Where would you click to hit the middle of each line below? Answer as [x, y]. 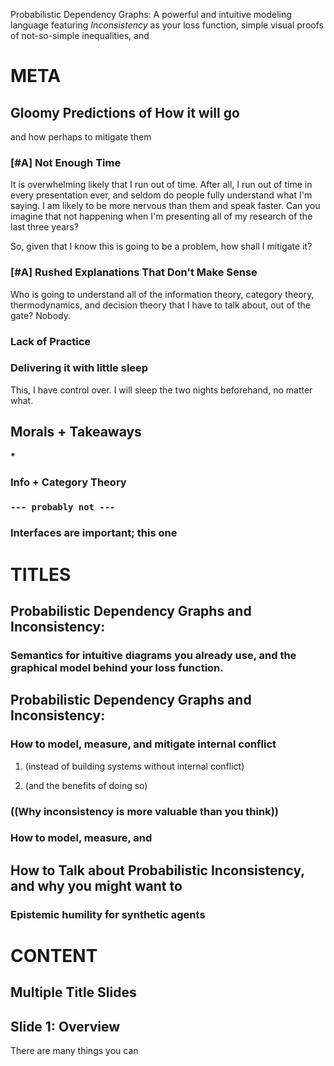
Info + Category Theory [68, 482]
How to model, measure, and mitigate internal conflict [143, 744]
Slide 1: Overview [65, 1026]
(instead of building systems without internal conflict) [134, 766]
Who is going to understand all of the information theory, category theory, [162, 294]
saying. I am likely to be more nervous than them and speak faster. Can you [165, 206]
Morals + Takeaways [76, 432]
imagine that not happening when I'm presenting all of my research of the [161, 216]
